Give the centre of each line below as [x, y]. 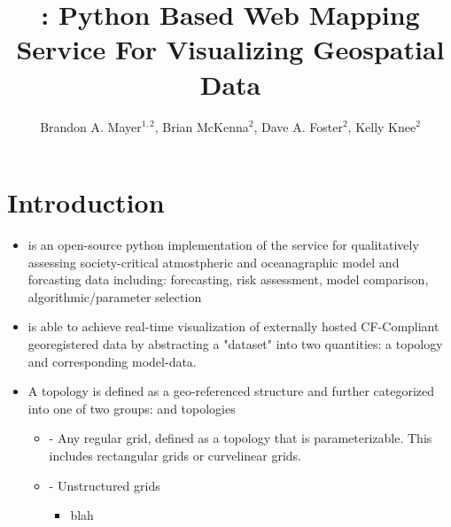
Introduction [86, 202]
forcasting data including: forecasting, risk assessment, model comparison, [228, 279]
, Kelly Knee [382, 126]
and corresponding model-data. [112, 361]
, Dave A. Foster [298, 126]
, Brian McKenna [202, 126]
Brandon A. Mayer [91, 126]
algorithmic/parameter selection [115, 296]
